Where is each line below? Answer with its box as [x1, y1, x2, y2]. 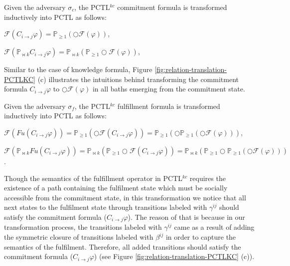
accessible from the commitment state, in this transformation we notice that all [4, 192, 246, 202]
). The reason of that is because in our [128, 211, 245, 222]
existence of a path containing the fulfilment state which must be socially [4, 182, 228, 193]
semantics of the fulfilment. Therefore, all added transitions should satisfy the [4, 241, 241, 252]
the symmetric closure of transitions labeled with [4, 232, 153, 242]
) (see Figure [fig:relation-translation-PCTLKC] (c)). [94, 251, 255, 262]
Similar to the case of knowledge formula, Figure [4, 64, 152, 75]
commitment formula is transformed [117, 2, 227, 12]
